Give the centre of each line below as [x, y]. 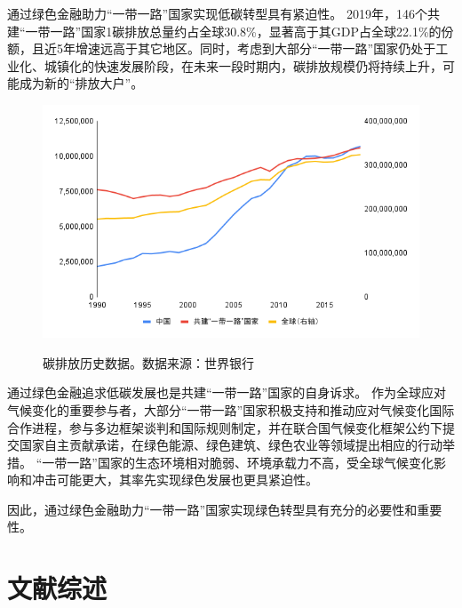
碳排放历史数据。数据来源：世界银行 [148, 362]
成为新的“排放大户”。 [81, 83]
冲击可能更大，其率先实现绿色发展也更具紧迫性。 [175, 480]
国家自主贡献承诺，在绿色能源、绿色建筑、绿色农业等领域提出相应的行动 [231, 445]
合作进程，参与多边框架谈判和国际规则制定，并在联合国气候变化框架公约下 [225, 427]
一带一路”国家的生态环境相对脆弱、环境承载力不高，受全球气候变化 [238, 462]
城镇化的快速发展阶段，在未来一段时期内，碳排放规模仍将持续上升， [243, 65]
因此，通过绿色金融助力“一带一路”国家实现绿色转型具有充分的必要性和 [212, 509]
